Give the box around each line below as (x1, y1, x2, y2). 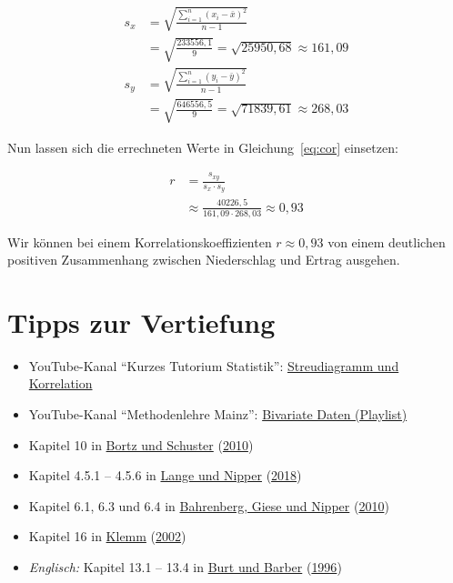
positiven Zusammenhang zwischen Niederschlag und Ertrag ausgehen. (7, 250, 400, 269)
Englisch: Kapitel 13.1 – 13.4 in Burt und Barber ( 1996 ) (28, 557, 342, 576)
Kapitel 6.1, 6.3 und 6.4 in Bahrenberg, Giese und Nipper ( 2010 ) (28, 496, 389, 515)
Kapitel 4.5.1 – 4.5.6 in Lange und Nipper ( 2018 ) (28, 466, 302, 485)
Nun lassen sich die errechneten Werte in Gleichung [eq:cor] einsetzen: (7, 137, 398, 156)
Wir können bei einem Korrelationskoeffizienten (7, 232, 272, 251)
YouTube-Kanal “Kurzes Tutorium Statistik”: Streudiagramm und (28, 356, 399, 375)
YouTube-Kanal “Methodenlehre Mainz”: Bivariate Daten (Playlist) (28, 405, 408, 424)
